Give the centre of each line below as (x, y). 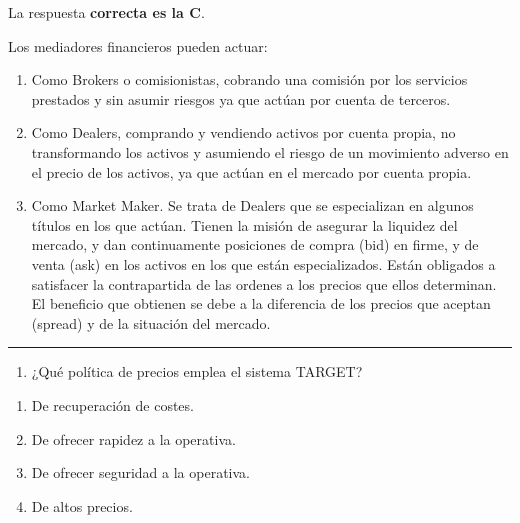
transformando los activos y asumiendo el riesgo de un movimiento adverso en (270, 151)
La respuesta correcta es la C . (106, 12)
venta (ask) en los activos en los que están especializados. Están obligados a (263, 263)
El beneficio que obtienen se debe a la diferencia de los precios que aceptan (261, 303)
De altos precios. (82, 505)
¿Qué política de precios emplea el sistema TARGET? (197, 371)
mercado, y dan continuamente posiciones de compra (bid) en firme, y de (255, 244)
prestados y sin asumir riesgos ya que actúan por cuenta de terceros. (241, 98)
